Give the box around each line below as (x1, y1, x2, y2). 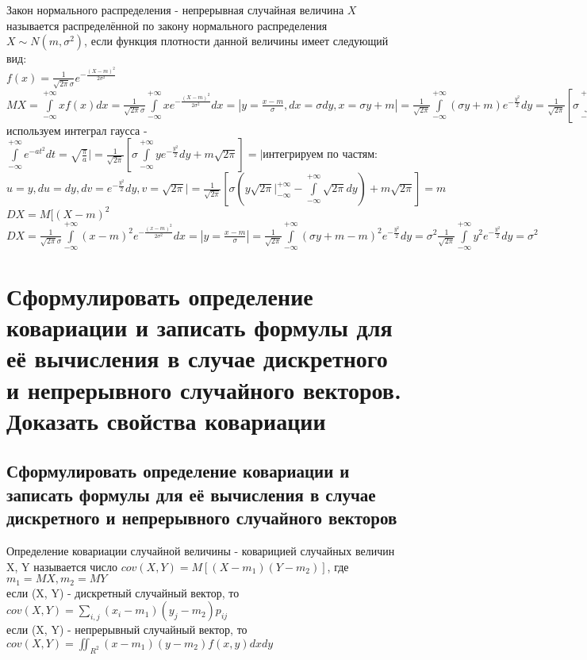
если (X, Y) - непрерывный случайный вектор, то (6, 621, 247, 638)
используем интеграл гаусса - (6, 121, 148, 138)
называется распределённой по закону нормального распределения (6, 17, 328, 33)
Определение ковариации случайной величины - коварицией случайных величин (6, 543, 395, 559)
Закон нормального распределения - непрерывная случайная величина (6, 2, 344, 17)
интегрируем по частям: (263, 145, 378, 162)
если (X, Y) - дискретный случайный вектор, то (6, 584, 240, 601)
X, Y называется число (6, 558, 118, 574)
